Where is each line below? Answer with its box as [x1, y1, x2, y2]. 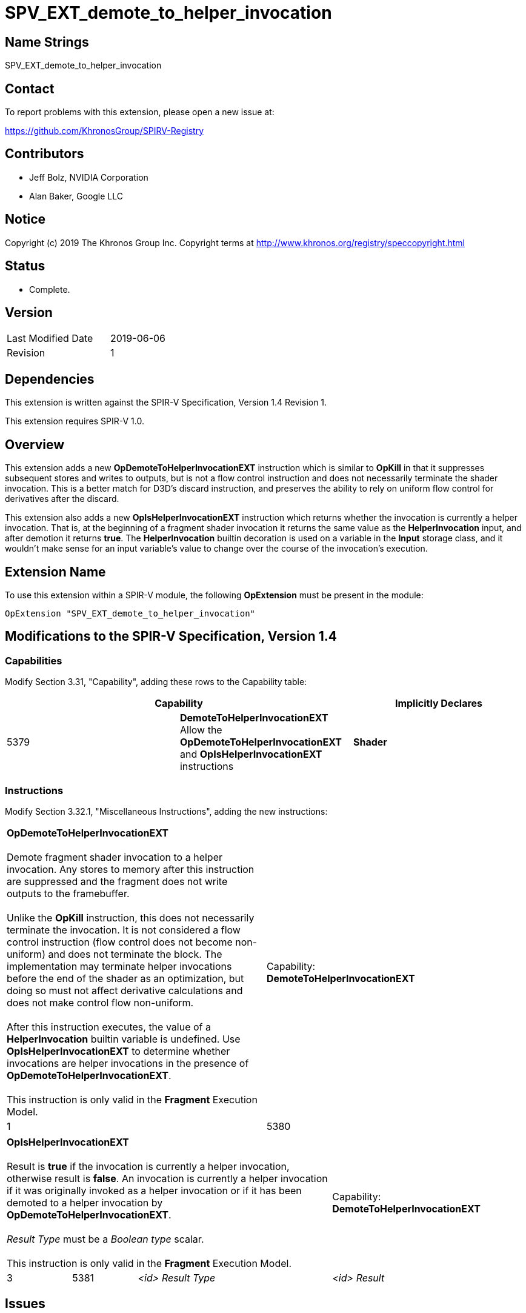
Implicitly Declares [394, 697, 483, 710]
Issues [5, 1296, 45, 1312]
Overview [5, 436, 65, 452]
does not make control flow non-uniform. [7, 996, 194, 1009]
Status [5, 258, 45, 274]
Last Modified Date [7, 332, 93, 345]
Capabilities [5, 654, 62, 667]
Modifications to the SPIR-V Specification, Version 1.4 [5, 629, 337, 644]
